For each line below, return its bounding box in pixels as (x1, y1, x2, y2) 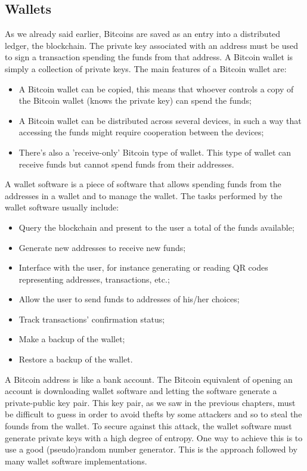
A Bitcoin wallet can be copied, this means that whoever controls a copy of (18, 82, 294, 95)
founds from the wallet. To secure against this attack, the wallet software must (5, 420, 292, 432)
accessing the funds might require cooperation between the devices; (18, 126, 264, 138)
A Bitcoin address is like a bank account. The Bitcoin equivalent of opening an (5, 373, 293, 385)
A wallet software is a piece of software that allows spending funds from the (5, 178, 281, 190)
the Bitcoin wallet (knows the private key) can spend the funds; (18, 94, 252, 107)
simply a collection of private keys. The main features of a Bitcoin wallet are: (5, 62, 287, 75)
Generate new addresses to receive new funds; (18, 241, 186, 253)
